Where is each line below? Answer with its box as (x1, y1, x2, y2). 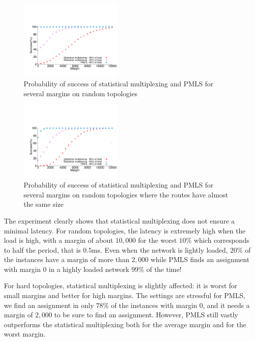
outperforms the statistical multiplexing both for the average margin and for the (4, 319, 247, 329)
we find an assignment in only (4, 300, 94, 310)
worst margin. (4, 329, 46, 339)
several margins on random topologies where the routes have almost (24, 189, 228, 199)
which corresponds (194, 235, 250, 245)
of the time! (146, 264, 182, 274)
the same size (24, 199, 64, 209)
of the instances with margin (111, 300, 197, 310)
